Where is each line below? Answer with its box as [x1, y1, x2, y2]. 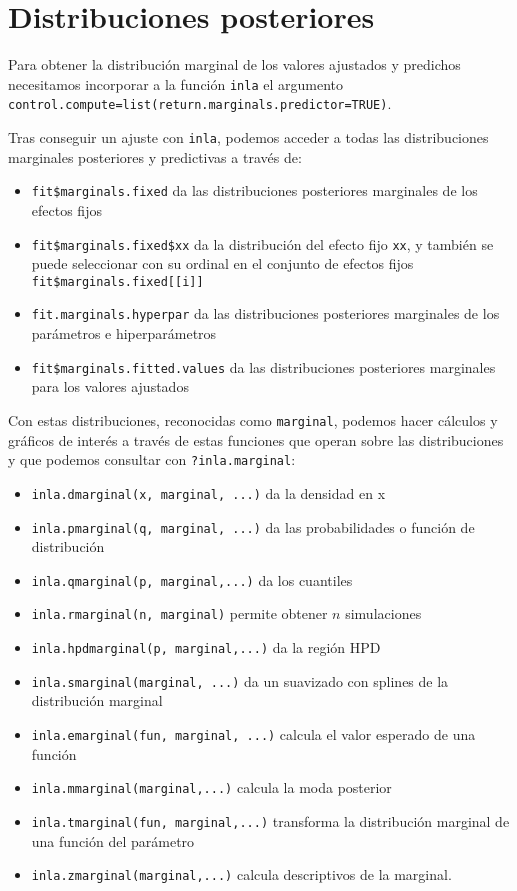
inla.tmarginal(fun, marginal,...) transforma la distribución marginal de [31, 810, 510, 831]
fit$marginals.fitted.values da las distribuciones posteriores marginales [31, 356, 496, 377]
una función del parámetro [31, 830, 195, 851]
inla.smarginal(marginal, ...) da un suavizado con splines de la [31, 670, 449, 691]
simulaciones [345, 603, 422, 624]
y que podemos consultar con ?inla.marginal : [8, 449, 296, 470]
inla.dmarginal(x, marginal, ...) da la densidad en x [31, 482, 386, 503]
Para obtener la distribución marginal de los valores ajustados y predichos [8, 54, 461, 75]
